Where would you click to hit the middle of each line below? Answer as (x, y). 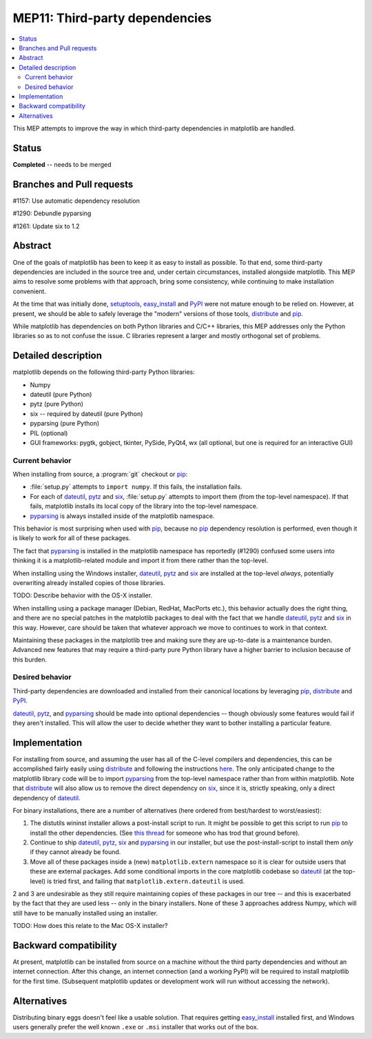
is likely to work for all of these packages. (72, 538)
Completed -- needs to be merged (62, 164)
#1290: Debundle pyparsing (52, 213)
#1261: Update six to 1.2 (46, 226)
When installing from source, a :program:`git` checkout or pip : (100, 474)
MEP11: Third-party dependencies (112, 18)
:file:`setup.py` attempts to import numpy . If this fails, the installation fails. (136, 487)
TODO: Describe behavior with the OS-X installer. (83, 595)
